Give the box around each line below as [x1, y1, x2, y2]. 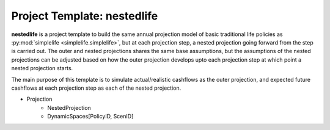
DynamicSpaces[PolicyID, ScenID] [47, 113, 134, 120]
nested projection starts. [11, 65, 73, 72]
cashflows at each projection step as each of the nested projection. [11, 84, 182, 92]
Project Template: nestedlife [11, 9, 158, 23]
